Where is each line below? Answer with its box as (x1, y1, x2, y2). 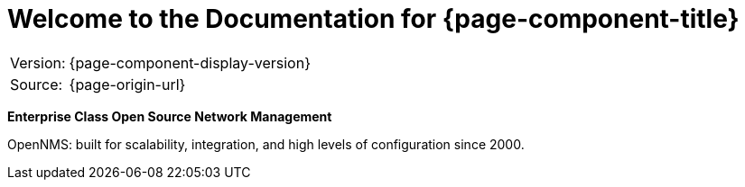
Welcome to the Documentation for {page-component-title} (7, 4, 740, 34)
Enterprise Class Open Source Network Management (7, 108, 332, 124)
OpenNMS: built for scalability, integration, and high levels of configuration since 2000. (7, 136, 525, 152)
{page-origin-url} (69, 75, 186, 93)
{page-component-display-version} (69, 53, 311, 72)
